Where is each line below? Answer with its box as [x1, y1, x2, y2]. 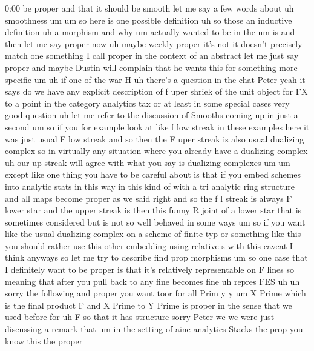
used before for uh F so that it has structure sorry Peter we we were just [5, 310, 275, 323]
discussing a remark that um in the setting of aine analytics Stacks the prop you [5, 323, 303, 335]
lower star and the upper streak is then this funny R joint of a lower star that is [5, 204, 302, 216]
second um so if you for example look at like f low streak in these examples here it [5, 120, 310, 133]
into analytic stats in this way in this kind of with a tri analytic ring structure [5, 179, 295, 192]
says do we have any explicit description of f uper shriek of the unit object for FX [5, 85, 308, 98]
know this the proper [5, 334, 83, 347]
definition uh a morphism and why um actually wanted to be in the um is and [5, 25, 295, 38]
